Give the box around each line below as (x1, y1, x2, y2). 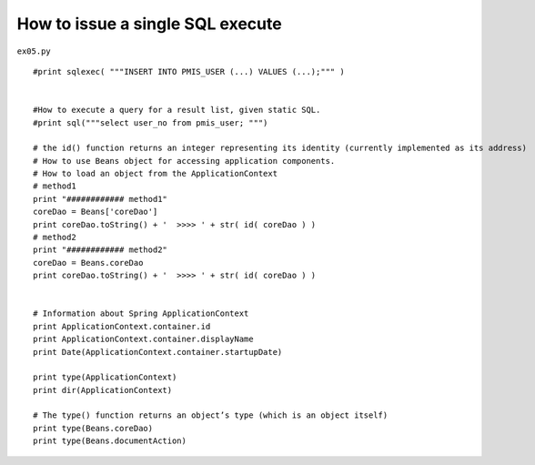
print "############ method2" (33, 245, 168, 255)
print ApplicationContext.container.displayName (33, 334, 254, 345)
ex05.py (16, 45, 52, 56)
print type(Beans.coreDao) (33, 423, 154, 433)
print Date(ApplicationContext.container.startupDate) (33, 347, 283, 357)
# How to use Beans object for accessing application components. (33, 156, 336, 166)
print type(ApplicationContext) (33, 372, 177, 382)
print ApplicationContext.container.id (33, 321, 211, 331)
